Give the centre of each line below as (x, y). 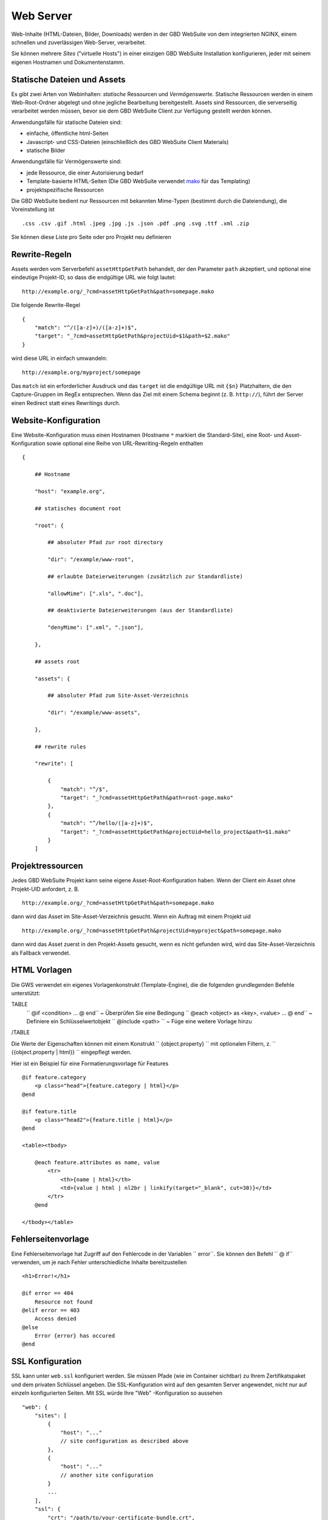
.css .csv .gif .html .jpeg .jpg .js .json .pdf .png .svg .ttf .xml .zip (136, 223)
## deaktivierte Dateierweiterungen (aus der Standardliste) (141, 610)
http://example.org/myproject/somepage (81, 372)
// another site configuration (107, 1475)
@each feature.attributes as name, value (97, 1162)
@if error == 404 (48, 1293)
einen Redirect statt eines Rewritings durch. (66, 403)
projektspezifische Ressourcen (65, 190)
